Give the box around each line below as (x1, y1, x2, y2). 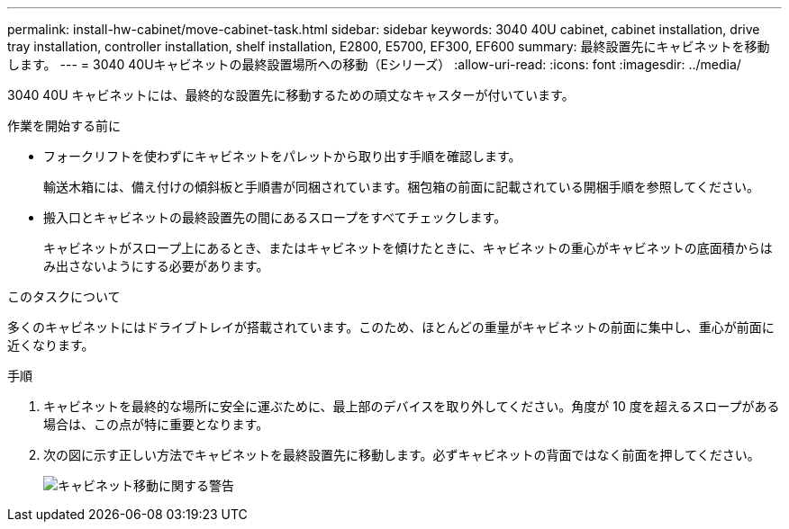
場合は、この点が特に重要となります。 (43, 417, 269, 432)
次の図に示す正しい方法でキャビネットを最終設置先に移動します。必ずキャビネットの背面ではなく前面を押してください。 (43, 447, 760, 462)
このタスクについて (7, 289, 121, 304)
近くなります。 (7, 337, 95, 353)
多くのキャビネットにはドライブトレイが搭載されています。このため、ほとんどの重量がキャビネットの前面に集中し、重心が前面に (7, 319, 775, 335)
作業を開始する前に (7, 118, 121, 133)
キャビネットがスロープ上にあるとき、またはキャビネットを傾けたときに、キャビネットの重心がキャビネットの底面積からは (43, 240, 773, 256)
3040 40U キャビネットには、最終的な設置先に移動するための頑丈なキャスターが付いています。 (7, 87, 575, 103)
